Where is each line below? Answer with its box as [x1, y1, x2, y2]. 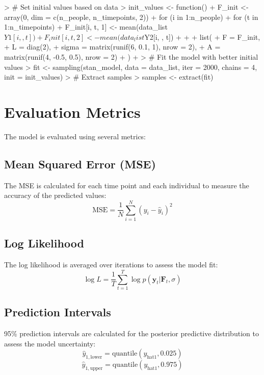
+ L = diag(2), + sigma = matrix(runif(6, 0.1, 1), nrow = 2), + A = [4, 41, 221, 52]
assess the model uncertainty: [4, 338, 96, 348]
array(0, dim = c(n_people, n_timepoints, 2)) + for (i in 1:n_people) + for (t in [4, 11, 258, 22]
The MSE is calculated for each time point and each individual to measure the [4, 180, 249, 190]
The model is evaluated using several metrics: [4, 131, 146, 141]
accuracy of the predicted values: [4, 190, 107, 201]
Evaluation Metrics [4, 101, 141, 122]
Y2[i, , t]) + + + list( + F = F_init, [144, 31, 260, 42]
